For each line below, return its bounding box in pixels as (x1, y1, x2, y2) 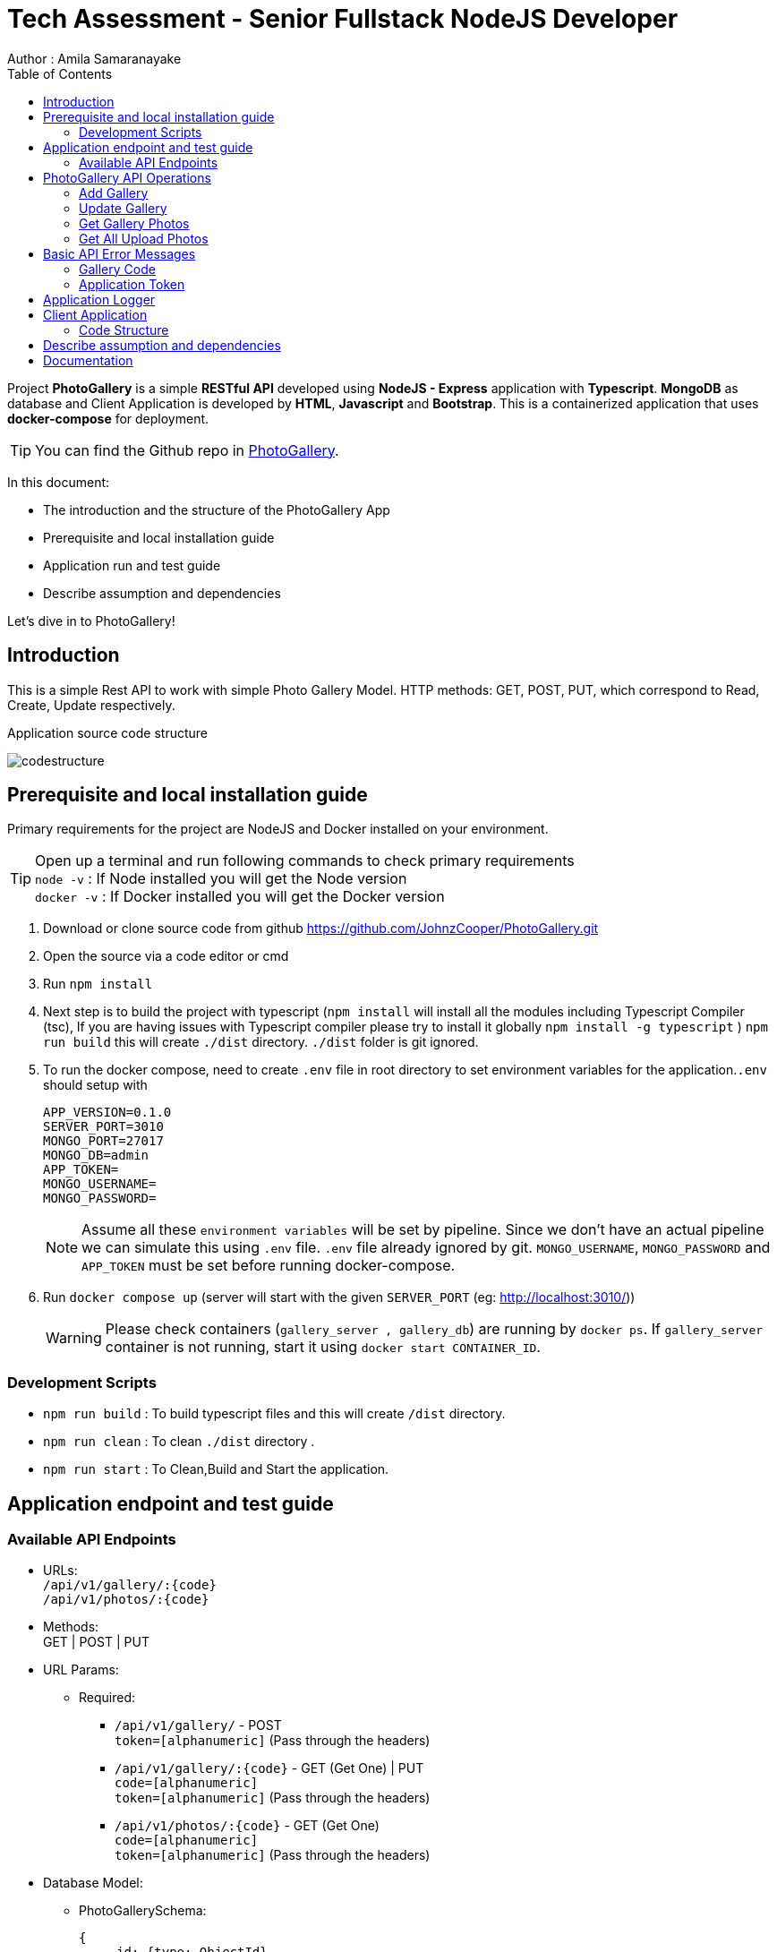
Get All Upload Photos (79, 230, 209, 246)
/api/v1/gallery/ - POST (115, 1717, 282, 1734)
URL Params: (43, 1662, 119, 1678)
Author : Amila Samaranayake (7, 50, 182, 66)
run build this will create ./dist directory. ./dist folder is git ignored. (43, 1034, 479, 1050)
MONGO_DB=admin (43, 1148, 149, 1163)
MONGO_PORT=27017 (43, 1134, 164, 1149)
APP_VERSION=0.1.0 (43, 1105, 172, 1120)
